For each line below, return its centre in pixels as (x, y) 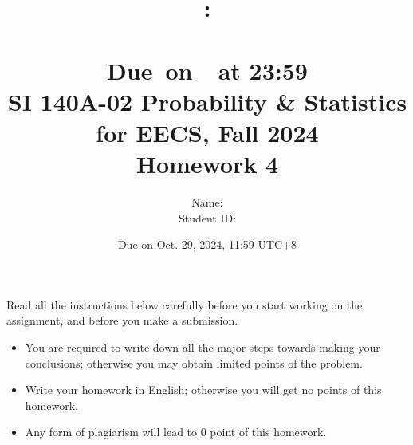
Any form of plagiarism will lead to (111, 432)
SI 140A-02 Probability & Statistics (207, 101)
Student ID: (207, 217)
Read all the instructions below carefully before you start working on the (185, 304)
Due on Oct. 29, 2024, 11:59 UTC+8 (207, 244)
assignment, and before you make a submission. (122, 320)
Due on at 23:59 (207, 70)
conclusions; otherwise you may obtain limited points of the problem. (194, 362)
